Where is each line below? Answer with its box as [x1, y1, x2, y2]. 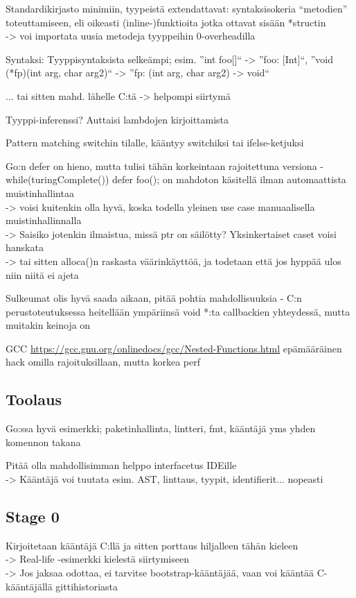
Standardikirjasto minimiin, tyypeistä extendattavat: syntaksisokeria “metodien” [6, 1, 348, 15]
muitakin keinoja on [6, 318, 91, 332]
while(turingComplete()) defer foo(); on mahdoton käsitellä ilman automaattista [6, 172, 346, 187]
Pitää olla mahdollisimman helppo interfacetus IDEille [6, 458, 237, 472]
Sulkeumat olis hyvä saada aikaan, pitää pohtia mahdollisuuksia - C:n [6, 291, 302, 305]
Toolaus [6, 388, 62, 410]
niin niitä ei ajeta [6, 267, 79, 282]
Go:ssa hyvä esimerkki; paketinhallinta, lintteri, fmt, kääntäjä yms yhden [6, 421, 316, 436]
